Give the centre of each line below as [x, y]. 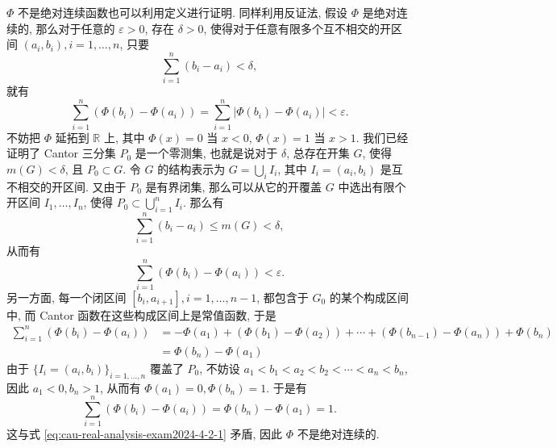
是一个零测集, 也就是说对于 [206, 153]
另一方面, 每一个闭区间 [67, 297]
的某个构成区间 [369, 297]
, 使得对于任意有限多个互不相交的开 [297, 28]
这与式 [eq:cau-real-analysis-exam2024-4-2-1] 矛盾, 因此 [145, 434]
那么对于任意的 [75, 28]
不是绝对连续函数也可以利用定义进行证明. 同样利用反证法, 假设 [183, 12]
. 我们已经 [382, 137]
